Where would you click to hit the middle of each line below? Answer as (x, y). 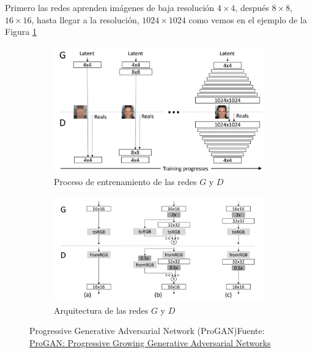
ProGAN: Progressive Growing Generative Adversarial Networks (150, 343)
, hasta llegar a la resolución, (85, 19)
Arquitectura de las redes (101, 310)
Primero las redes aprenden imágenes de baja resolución (110, 7)
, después (252, 7)
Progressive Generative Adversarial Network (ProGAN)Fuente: (147, 331)
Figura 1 (21, 32)
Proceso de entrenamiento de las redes (125, 182)
